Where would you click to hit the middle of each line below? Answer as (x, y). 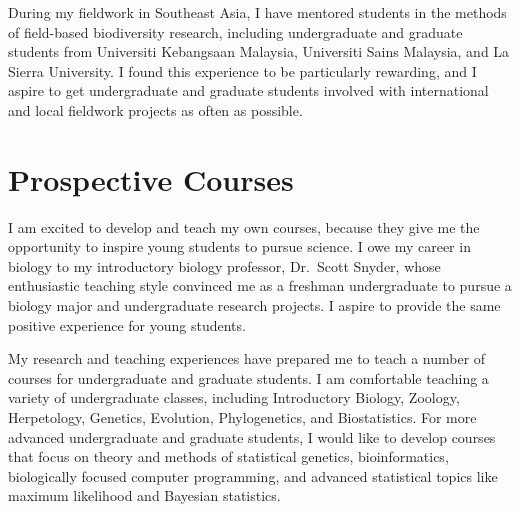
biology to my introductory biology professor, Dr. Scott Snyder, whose (224, 265)
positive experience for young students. (127, 324)
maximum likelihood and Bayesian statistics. (144, 495)
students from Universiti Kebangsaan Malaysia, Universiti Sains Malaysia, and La (259, 51)
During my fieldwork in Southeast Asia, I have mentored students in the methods (257, 12)
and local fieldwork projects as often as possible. (155, 109)
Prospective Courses (151, 178)
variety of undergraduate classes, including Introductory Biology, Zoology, (234, 397)
